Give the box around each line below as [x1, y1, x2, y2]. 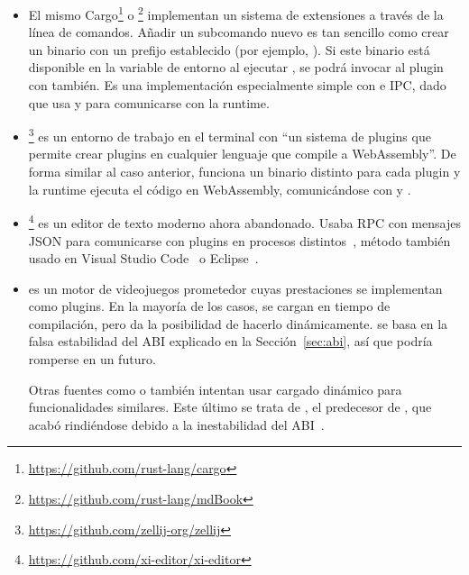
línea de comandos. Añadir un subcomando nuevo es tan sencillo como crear [28, 23, 449, 41]
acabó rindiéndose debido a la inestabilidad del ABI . [28, 415, 325, 434]
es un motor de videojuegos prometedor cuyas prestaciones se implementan [28, 278, 443, 297]
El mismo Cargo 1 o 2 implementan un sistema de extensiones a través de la [28, 3, 444, 23]
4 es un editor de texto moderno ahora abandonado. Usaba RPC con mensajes [28, 211, 461, 232]
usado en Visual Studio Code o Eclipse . [28, 249, 259, 268]
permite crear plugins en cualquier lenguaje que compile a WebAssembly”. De [28, 144, 456, 163]
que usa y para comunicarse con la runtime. [28, 93, 270, 112]
